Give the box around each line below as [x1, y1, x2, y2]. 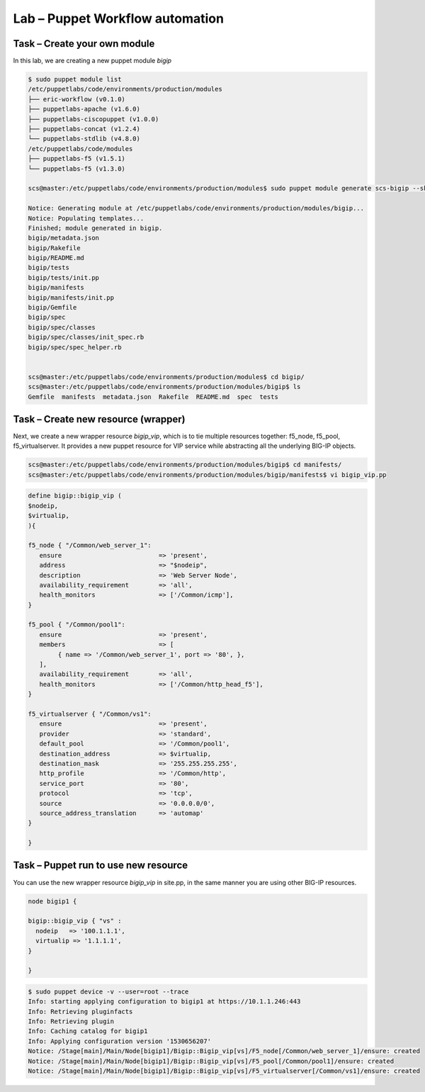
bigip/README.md [28, 254, 85, 262]
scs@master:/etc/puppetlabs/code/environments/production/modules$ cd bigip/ [28, 373, 305, 381]
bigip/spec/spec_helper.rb [28, 343, 122, 351]
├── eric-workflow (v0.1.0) [28, 95, 125, 103]
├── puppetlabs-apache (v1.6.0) [28, 105, 141, 113]
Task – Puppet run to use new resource [13, 860, 188, 872]
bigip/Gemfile [28, 303, 77, 312]
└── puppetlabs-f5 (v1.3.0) [28, 164, 125, 173]
